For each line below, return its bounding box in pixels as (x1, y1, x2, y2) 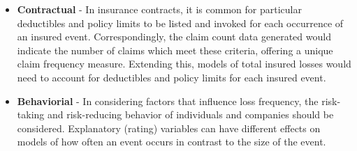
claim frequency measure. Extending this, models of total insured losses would (17, 56, 351, 71)
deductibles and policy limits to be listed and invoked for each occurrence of (17, 15, 344, 30)
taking (17, 107, 45, 122)
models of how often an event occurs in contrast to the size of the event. (17, 134, 326, 149)
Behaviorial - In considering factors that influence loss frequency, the (17, 93, 319, 108)
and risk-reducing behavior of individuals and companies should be (47, 107, 334, 122)
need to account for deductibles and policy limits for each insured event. (17, 70, 326, 84)
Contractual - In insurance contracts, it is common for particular (17, 2, 302, 16)
